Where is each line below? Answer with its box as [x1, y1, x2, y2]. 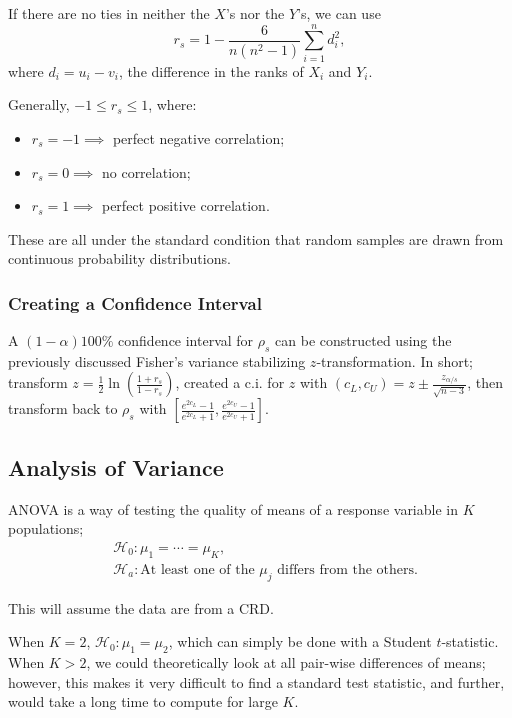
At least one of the [140, 562, 255, 577]
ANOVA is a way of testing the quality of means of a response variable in [8, 498, 458, 519]
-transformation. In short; [316, 350, 474, 371]
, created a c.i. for [175, 372, 285, 393]
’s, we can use [297, 3, 381, 23]
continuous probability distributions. [8, 248, 231, 269]
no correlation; [101, 161, 191, 182]
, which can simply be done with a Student [168, 631, 432, 652]
